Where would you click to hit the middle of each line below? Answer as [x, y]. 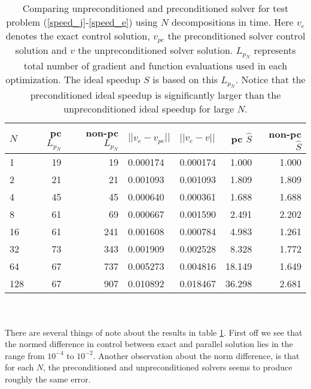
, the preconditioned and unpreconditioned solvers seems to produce [168, 367]
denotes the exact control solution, [78, 36]
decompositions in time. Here [232, 22]
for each [19, 367]
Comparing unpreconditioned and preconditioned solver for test [155, 8]
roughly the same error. [48, 379]
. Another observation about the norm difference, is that [196, 355]
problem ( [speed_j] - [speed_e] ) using [82, 22]
